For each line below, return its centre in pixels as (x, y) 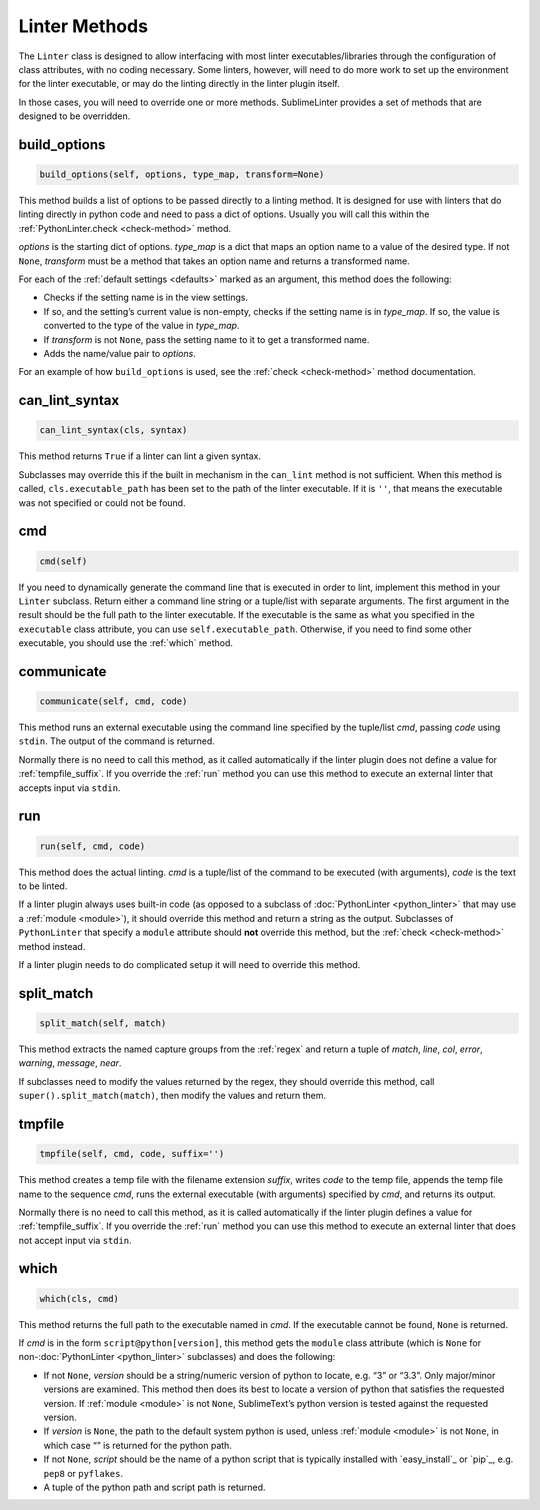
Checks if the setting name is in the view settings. (146, 297)
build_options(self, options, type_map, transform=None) (182, 174)
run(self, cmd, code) (92, 846)
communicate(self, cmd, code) (113, 701)
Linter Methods (83, 26)
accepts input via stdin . (69, 787)
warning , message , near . (70, 1063)
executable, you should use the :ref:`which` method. (126, 643)
